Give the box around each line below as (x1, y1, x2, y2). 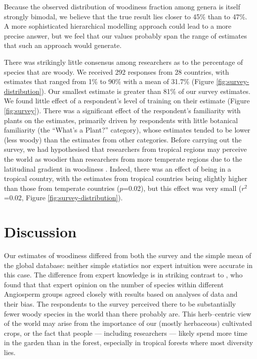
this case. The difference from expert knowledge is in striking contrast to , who (4, 269, 243, 280)
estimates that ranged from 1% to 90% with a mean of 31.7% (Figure (4, 76, 214, 87)
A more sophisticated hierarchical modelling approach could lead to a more (4, 21, 232, 31)
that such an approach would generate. (4, 40, 122, 50)
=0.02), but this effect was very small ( (123, 182, 242, 193)
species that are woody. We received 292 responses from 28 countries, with (4, 66, 229, 77)
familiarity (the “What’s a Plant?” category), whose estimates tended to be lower (4, 125, 251, 135)
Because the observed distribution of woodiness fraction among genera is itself (4, 1, 241, 11)
